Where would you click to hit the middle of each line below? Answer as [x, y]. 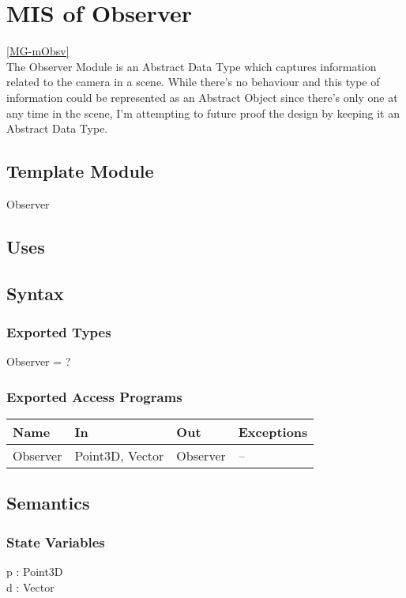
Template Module [80, 171]
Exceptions [273, 432]
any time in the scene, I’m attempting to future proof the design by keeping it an [203, 113]
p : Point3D [35, 572]
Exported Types [59, 331]
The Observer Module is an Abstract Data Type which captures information [192, 66]
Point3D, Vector [119, 456]
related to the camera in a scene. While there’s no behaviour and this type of [193, 82]
